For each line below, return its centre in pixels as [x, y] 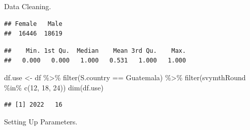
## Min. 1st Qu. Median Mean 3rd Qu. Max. [95, 51]
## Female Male [33, 24]
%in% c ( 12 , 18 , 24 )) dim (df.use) [54, 87]
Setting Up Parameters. [41, 121]
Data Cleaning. [28, 6]
